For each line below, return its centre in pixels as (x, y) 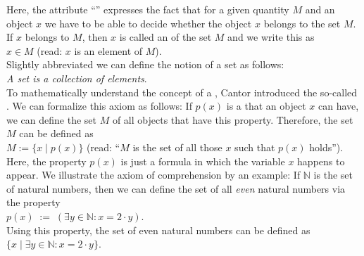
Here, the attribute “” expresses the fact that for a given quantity (148, 9)
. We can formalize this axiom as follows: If (99, 106)
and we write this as (271, 37)
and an (320, 9)
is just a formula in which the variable (203, 161)
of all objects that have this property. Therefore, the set (233, 119)
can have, (338, 106)
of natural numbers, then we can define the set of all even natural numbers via (176, 188)
